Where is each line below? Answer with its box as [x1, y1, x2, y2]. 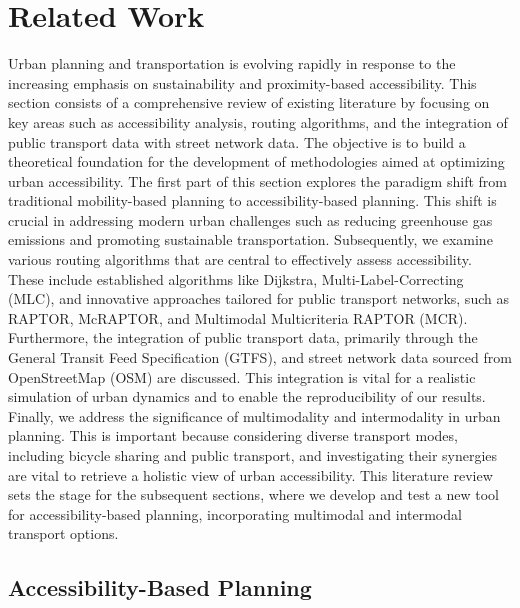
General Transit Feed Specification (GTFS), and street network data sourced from [8, 347, 512, 368]
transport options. [8, 523, 119, 544]
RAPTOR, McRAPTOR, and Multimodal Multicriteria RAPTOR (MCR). [8, 307, 468, 328]
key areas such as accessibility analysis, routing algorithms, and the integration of [8, 111, 508, 132]
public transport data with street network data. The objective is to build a [8, 131, 466, 152]
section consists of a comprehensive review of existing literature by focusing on [8, 92, 490, 113]
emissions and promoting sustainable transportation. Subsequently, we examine [8, 229, 493, 250]
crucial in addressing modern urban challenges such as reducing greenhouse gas [8, 209, 493, 230]
